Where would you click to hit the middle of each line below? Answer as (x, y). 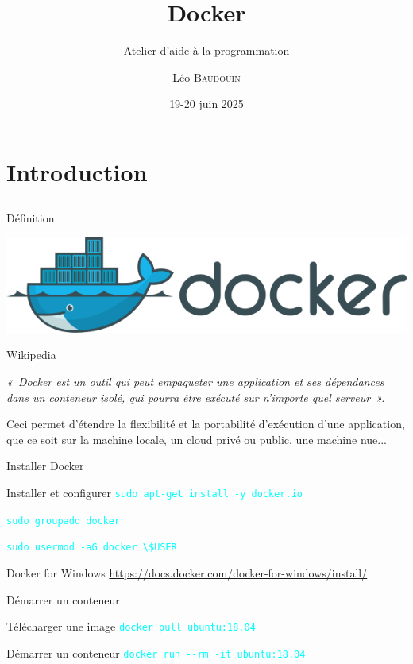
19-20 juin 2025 (206, 104)
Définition (31, 218)
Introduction (77, 171)
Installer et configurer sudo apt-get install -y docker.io (154, 493)
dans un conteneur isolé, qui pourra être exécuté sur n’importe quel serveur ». (196, 397)
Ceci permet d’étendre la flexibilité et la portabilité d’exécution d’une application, (206, 424)
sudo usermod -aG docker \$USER (92, 548)
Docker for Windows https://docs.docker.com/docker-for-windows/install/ (187, 573)
